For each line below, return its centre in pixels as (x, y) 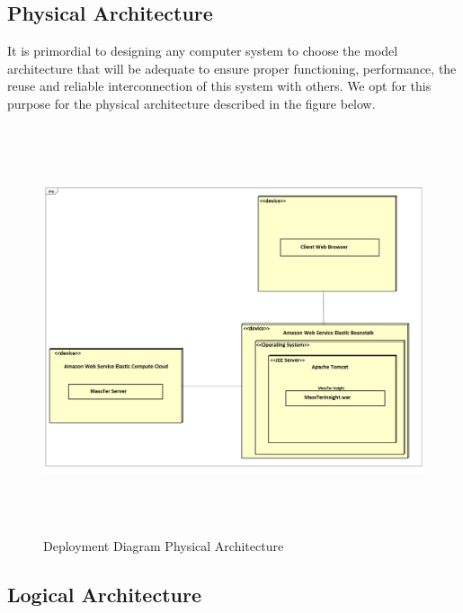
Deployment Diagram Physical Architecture (164, 545)
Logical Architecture (104, 594)
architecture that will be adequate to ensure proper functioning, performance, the (232, 68)
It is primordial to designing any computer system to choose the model (203, 51)
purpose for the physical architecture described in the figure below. (191, 103)
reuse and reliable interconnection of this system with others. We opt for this (219, 86)
